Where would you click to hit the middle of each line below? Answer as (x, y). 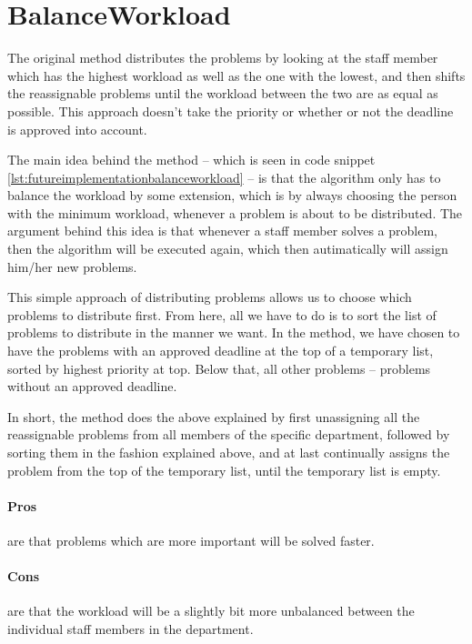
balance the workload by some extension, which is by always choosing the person (232, 195)
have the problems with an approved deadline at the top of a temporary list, (221, 351)
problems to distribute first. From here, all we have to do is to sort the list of (222, 314)
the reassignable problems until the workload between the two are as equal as (223, 93)
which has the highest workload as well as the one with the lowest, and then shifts (236, 75)
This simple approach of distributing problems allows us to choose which (210, 297)
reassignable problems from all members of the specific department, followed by (229, 434)
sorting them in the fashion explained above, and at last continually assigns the (229, 452)
